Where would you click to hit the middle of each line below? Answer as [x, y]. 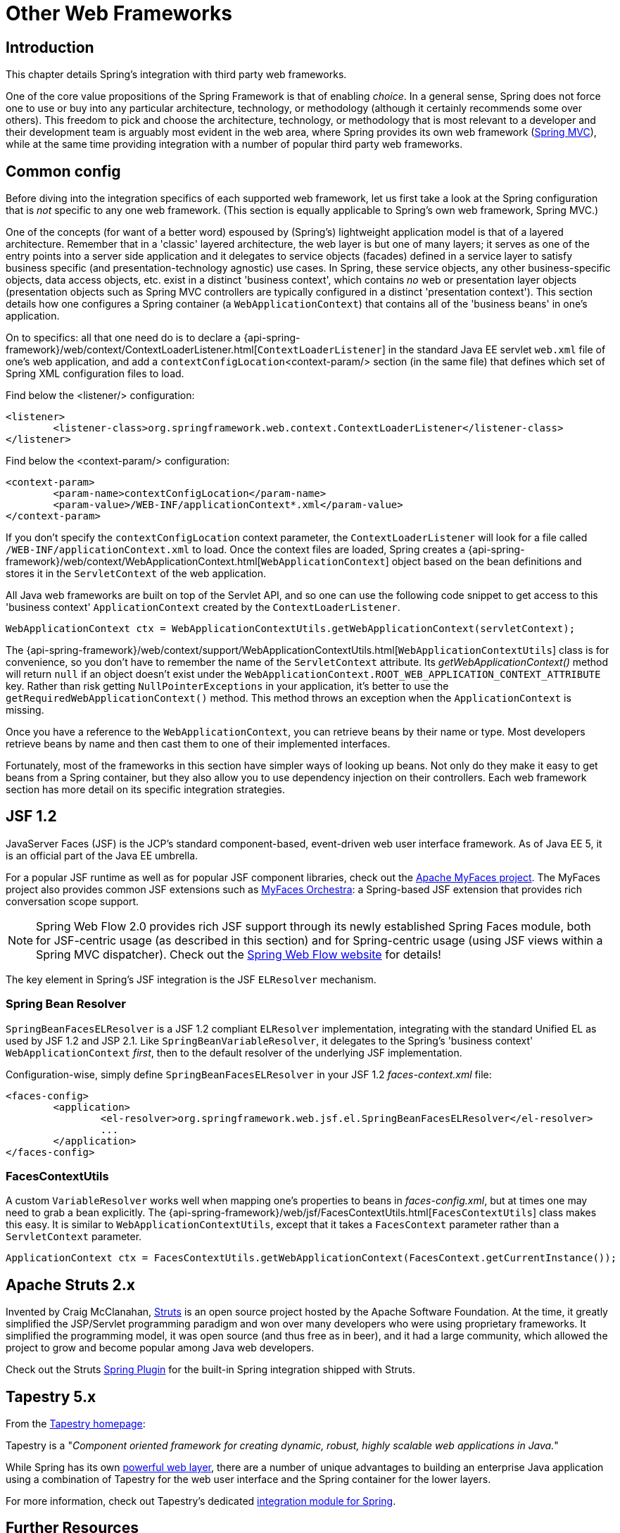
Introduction [50, 47]
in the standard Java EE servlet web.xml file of [497, 350]
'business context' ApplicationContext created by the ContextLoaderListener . [203, 607]
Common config [63, 171]
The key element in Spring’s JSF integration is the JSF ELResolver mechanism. [191, 979]
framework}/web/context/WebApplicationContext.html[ [133, 562]
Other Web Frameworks [119, 13]
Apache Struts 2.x [70, 1285]
